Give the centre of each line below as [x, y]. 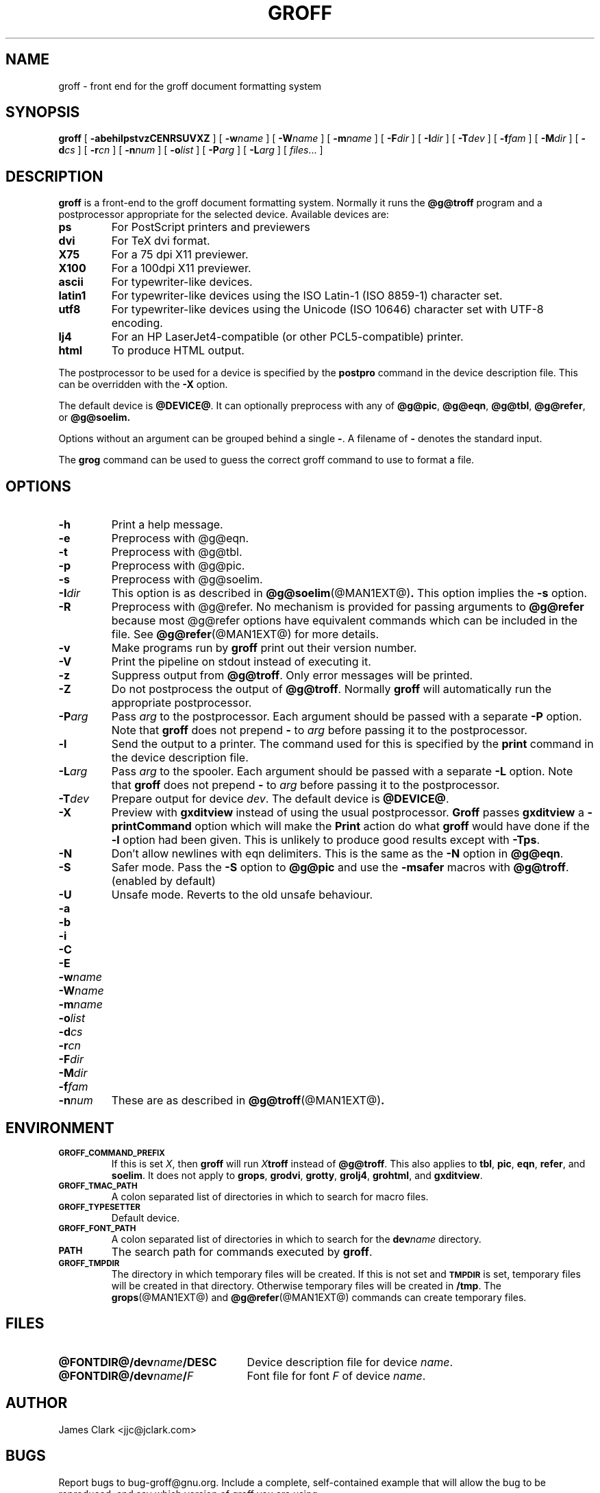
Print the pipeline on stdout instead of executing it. [241, 662]
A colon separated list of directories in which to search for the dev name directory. [296, 1239]
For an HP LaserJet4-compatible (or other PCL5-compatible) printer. [287, 337]
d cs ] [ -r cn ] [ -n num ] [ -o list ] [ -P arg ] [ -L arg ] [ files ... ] [191, 150]
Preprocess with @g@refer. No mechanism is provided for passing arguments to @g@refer [348, 607]
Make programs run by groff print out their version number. [264, 648]
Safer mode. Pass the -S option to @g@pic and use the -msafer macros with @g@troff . [340, 867]
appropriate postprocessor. [182, 703]
